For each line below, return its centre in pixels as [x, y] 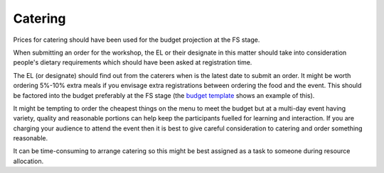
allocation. [28, 161]
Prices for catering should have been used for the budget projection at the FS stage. [137, 40]
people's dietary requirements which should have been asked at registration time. [133, 62]
